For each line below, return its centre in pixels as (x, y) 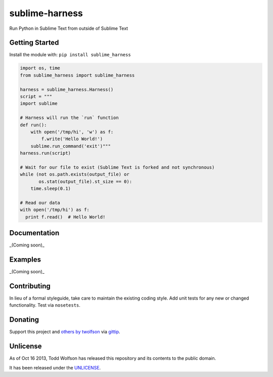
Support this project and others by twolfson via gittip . (65, 332)
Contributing (30, 286)
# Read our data (40, 203)
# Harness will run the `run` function (69, 118)
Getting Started (34, 43)
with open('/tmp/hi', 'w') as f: (72, 132)
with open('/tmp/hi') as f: (55, 210)
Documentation (34, 233)
